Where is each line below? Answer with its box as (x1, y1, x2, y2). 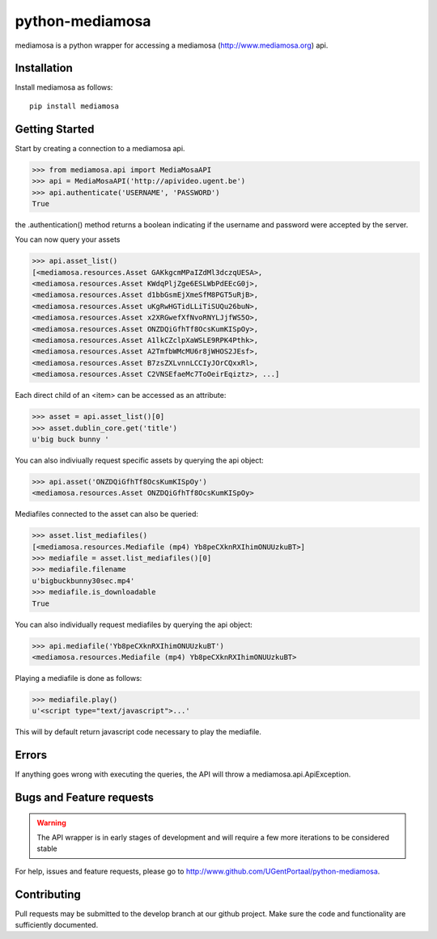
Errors (15, 748, 48, 762)
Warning (36, 818, 66, 827)
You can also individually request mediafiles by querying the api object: (15, 620, 252, 629)
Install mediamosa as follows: (15, 82, 113, 92)
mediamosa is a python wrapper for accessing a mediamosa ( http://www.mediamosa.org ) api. (15, 40, 329, 50)
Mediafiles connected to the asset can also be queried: (15, 510, 198, 519)
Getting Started (15, 122, 95, 136)
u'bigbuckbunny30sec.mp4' (32, 576, 135, 586)
